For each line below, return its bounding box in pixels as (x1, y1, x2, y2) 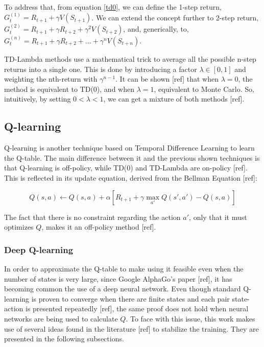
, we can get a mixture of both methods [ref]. (103, 93, 245, 104)
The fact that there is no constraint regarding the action (4, 211, 181, 222)
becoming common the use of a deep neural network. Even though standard (4, 283, 241, 294)
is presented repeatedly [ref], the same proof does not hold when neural (25, 303, 249, 314)
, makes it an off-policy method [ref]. (41, 221, 156, 232)
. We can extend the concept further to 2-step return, (91, 12, 259, 22)
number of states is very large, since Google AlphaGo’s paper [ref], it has (4, 273, 232, 284)
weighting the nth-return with (4, 73, 98, 84)
